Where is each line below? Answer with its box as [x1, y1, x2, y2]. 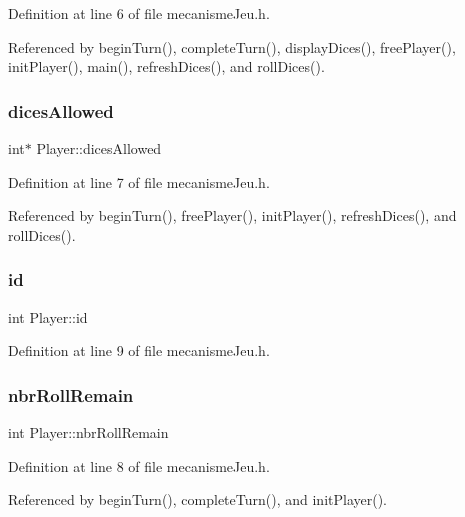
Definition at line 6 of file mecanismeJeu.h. [8, 3, 270, 23]
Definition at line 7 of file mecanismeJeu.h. [8, 171, 270, 192]
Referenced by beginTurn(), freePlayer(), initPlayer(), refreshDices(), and [8, 205, 457, 226]
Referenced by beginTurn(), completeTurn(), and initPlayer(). [8, 489, 387, 510]
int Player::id [8, 306, 88, 327]
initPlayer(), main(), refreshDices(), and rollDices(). [8, 56, 325, 77]
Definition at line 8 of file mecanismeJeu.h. [8, 455, 270, 476]
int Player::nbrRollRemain [8, 422, 169, 442]
